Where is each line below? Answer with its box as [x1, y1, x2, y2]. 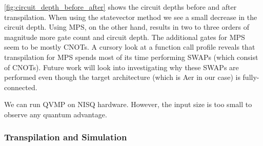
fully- [242, 72, 259, 82]
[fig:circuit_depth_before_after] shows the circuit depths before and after [4, 2, 237, 12]
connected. [4, 81, 37, 92]
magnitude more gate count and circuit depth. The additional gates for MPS [4, 31, 245, 42]
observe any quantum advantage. [4, 109, 107, 119]
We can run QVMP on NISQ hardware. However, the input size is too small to [4, 99, 252, 110]
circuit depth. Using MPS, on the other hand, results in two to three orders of [4, 22, 249, 32]
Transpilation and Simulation [4, 131, 127, 143]
